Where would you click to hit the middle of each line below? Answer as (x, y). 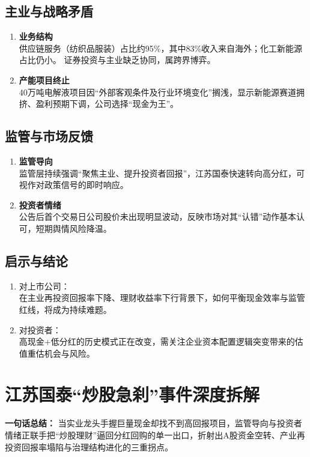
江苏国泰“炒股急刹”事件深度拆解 (132, 394)
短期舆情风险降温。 (74, 228)
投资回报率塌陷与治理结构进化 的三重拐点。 (89, 446)
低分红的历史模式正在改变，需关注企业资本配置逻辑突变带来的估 (177, 341)
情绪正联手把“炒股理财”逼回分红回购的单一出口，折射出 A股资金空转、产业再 (155, 435)
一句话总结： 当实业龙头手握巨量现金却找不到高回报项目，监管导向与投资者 (153, 423)
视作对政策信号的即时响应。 (74, 185)
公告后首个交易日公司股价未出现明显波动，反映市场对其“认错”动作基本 (158, 216)
